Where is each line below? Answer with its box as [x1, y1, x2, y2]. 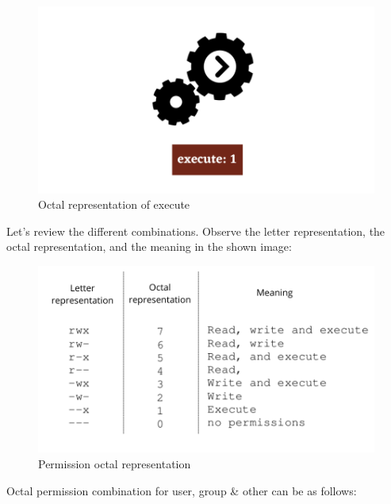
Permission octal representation [38, 456, 191, 472]
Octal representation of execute [38, 196, 190, 213]
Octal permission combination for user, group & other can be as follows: [6, 482, 357, 498]
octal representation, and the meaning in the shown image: [6, 238, 292, 255]
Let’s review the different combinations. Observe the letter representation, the [6, 222, 385, 239]
